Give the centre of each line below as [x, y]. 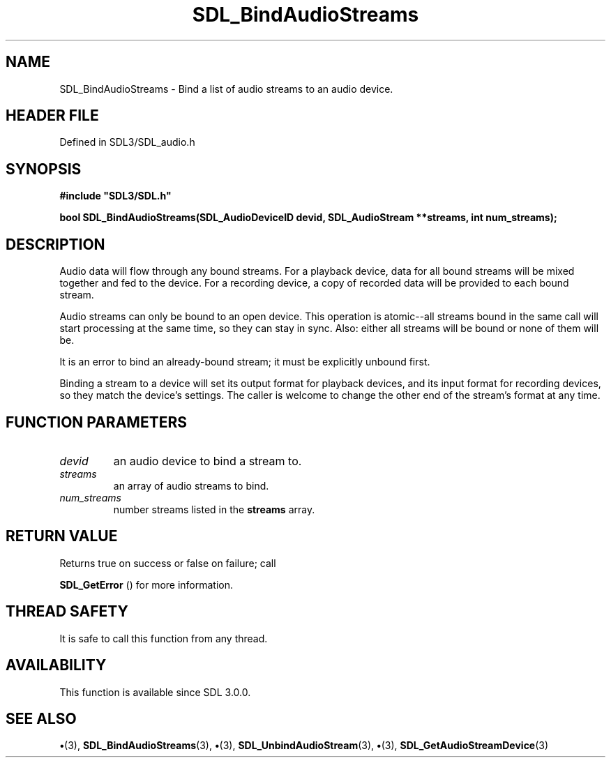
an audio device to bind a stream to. [208, 461]
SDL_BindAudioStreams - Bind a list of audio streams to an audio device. [226, 89]
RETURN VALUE [62, 536]
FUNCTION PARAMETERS [96, 422]
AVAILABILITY [56, 665]
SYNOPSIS [44, 169]
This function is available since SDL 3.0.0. [155, 692]
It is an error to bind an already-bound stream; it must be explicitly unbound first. [245, 362]
